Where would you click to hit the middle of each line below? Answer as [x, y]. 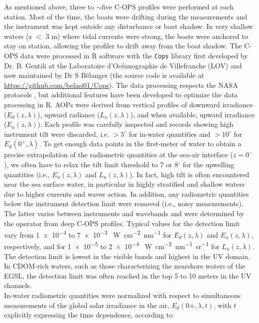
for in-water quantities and [170, 134]
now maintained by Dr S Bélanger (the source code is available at [104, 75]
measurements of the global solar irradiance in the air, [87, 305]
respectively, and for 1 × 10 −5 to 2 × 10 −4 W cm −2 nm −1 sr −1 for [112, 246]
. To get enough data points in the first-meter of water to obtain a [140, 144]
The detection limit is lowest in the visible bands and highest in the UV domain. [127, 256]
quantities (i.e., [27, 174]
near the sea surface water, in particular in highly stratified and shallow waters [125, 184]
